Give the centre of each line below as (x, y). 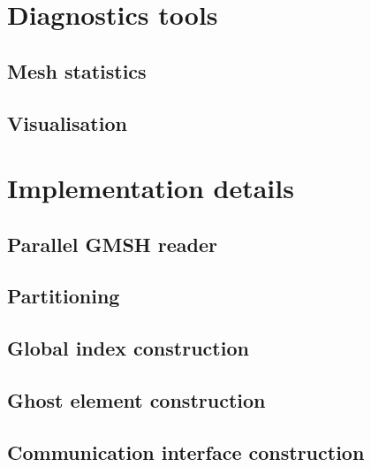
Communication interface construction (186, 452)
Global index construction (128, 348)
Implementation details (151, 188)
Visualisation (67, 122)
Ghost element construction (136, 400)
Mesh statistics (77, 70)
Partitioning (64, 296)
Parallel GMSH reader (112, 244)
